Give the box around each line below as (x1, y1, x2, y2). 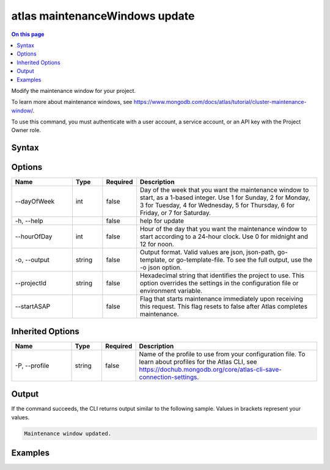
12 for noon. (139, 240, 174, 249)
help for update (139, 217, 185, 226)
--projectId (15, 279, 47, 287)
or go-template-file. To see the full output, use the (168, 255, 313, 264)
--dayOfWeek (15, 197, 55, 206)
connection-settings (139, 373, 197, 381)
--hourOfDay (15, 232, 53, 241)
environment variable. (139, 287, 203, 295)
